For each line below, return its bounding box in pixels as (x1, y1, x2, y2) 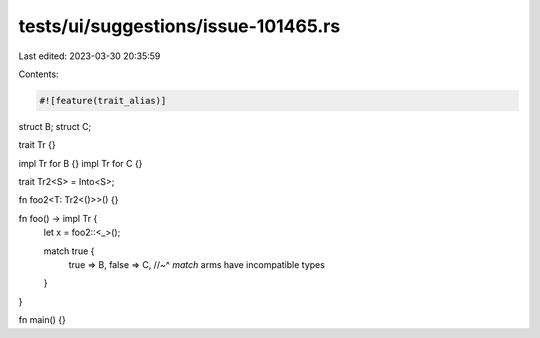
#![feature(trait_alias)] (39, 95, 167, 106)
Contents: (18, 68, 59, 80)
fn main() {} (18, 314, 67, 326)
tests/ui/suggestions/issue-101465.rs (18, 15, 341, 37)
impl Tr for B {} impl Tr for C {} (18, 157, 143, 169)
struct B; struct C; (18, 120, 92, 132)
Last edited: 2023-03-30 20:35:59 (18, 50, 161, 62)
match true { (43, 245, 95, 257)
